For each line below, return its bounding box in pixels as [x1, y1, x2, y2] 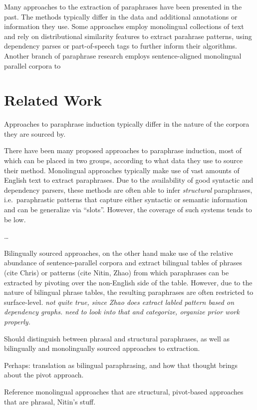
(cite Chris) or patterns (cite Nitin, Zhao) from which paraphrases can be [4, 267, 229, 277]
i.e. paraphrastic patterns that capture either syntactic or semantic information [4, 194, 248, 205]
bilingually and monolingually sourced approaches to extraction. [4, 343, 200, 353]
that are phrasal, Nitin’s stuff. [4, 396, 96, 406]
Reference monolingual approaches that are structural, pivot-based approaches [4, 386, 244, 396]
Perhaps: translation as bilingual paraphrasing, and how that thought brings [4, 359, 238, 370]
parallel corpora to [4, 60, 61, 71]
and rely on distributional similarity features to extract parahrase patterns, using [4, 31, 252, 41]
